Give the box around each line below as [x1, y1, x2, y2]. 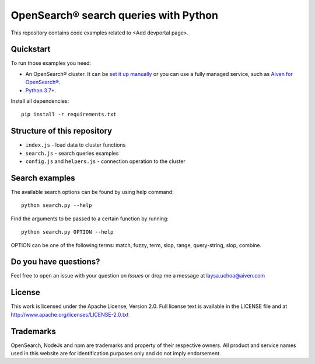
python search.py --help [21, 202, 92, 209]
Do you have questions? [10, 257, 100, 267]
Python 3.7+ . [25, 86, 57, 93]
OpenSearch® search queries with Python [10, 9, 219, 22]
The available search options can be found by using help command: [10, 189, 174, 195]
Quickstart [10, 44, 51, 54]
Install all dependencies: [10, 98, 69, 105]
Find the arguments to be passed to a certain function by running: [10, 215, 169, 222]
